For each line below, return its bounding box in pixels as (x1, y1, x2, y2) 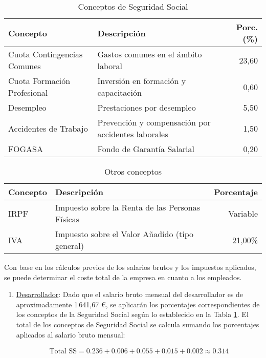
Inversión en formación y (97, 75, 186, 87)
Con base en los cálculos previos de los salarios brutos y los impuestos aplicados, (4, 262, 256, 272)
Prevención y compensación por (97, 116, 211, 128)
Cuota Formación (8, 75, 71, 87)
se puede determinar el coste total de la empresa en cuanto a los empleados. (4, 271, 242, 282)
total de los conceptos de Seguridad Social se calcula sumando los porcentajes (16, 319, 259, 329)
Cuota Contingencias (8, 48, 83, 60)
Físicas (55, 213, 79, 225)
